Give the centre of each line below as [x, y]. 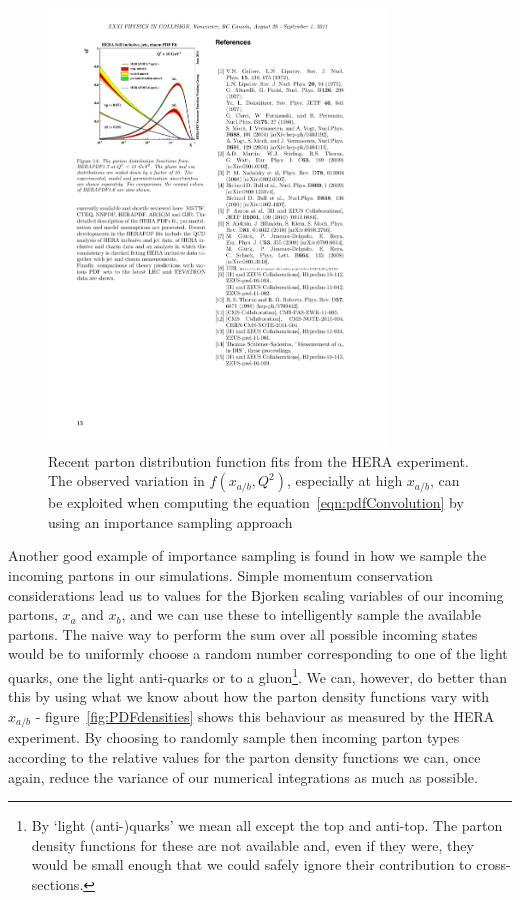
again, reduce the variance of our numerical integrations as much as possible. [243, 776]
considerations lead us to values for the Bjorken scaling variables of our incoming [256, 594]
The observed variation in [126, 480]
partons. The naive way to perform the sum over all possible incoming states [243, 633]
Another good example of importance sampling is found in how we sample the [247, 555]
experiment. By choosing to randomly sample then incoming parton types [234, 737]
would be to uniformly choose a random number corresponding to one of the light [258, 653]
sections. [57, 883]
